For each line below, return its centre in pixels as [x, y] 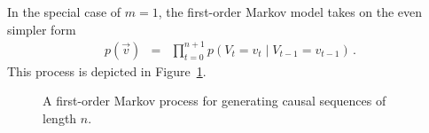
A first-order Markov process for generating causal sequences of [214, 101]
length [60, 117]
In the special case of [64, 12]
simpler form [42, 29]
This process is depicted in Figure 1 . [107, 70]
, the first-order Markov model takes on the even [290, 12]
